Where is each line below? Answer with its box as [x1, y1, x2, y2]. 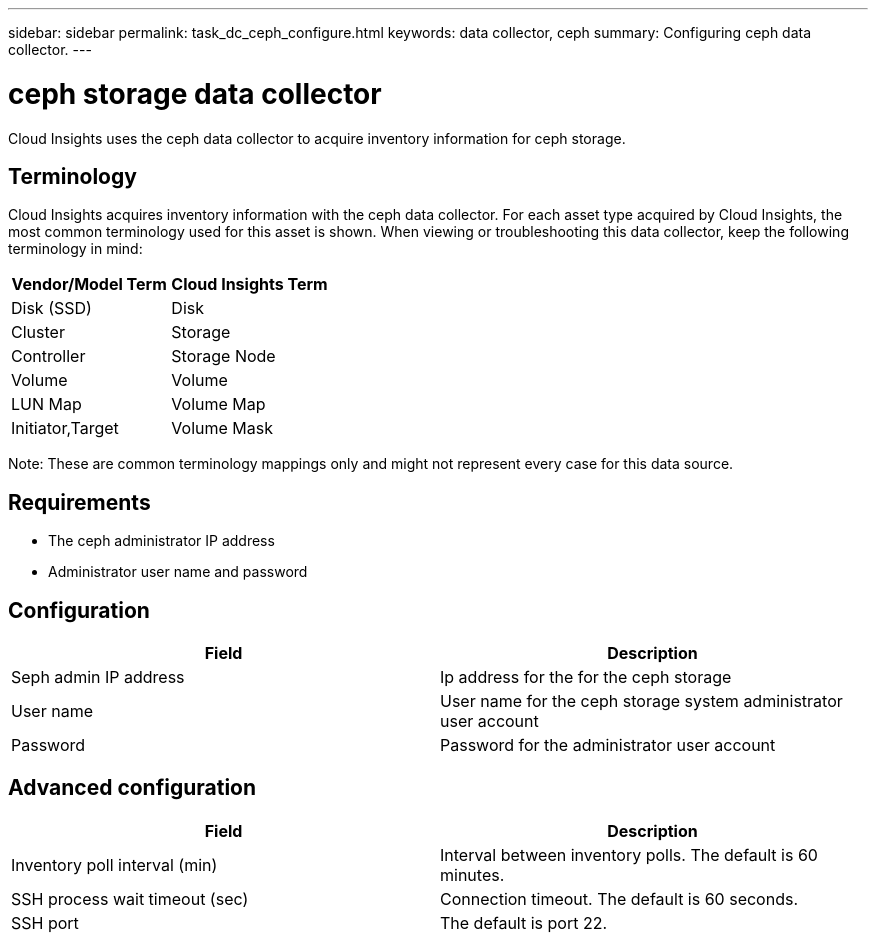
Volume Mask [171, 418, 273, 439]
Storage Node [171, 346, 276, 367]
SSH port [11, 912, 79, 933]
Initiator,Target [11, 418, 119, 439]
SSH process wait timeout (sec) [11, 888, 249, 909]
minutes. [440, 864, 505, 885]
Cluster [11, 322, 65, 343]
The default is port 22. [440, 912, 608, 933]
